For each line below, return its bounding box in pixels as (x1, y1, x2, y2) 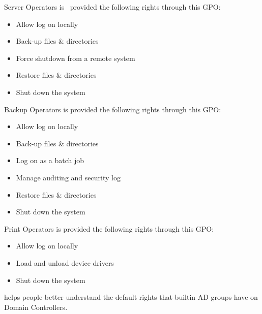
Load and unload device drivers (16, 257, 114, 268)
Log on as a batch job (16, 155, 84, 166)
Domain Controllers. (4, 301, 68, 312)
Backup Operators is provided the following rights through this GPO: (4, 104, 221, 114)
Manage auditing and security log (16, 172, 121, 182)
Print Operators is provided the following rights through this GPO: (4, 223, 214, 234)
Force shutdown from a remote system (16, 52, 135, 63)
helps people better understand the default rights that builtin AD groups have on (4, 292, 258, 302)
